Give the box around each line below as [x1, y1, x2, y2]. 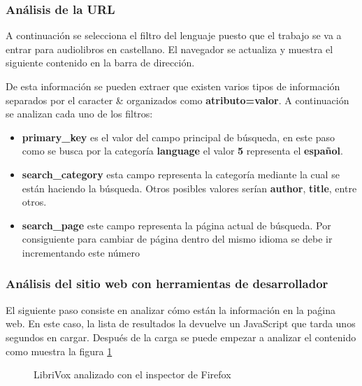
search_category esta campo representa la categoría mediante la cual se [22, 166, 340, 181]
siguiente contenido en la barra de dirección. [6, 55, 195, 70]
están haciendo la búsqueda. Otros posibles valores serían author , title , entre [22, 180, 357, 195]
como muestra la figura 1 [6, 343, 113, 358]
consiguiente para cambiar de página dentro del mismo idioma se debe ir [22, 231, 333, 246]
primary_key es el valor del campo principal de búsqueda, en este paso [22, 129, 335, 144]
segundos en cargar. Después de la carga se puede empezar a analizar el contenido [6, 329, 356, 344]
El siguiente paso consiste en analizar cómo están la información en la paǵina [6, 302, 335, 317]
